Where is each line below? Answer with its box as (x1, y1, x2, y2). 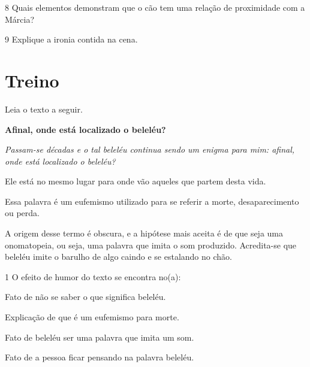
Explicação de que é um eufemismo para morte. (5, 311, 179, 323)
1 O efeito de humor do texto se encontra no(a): (5, 270, 181, 283)
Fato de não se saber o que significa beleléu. (5, 290, 166, 303)
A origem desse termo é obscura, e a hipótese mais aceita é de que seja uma (5, 227, 284, 239)
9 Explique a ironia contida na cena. (5, 33, 138, 46)
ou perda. (5, 207, 40, 219)
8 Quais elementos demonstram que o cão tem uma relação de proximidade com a (5, 1, 305, 13)
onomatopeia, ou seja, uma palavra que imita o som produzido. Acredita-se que (5, 238, 297, 251)
